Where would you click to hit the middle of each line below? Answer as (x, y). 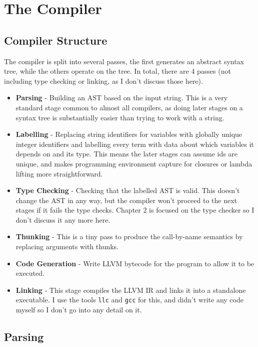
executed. (30, 273)
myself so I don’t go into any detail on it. (79, 310)
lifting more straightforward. (59, 173)
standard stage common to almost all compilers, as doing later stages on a (129, 107)
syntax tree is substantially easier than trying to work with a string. (120, 117)
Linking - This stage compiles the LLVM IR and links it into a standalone (131, 290)
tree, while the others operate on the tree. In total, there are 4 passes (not (117, 71)
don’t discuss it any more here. (63, 219)
